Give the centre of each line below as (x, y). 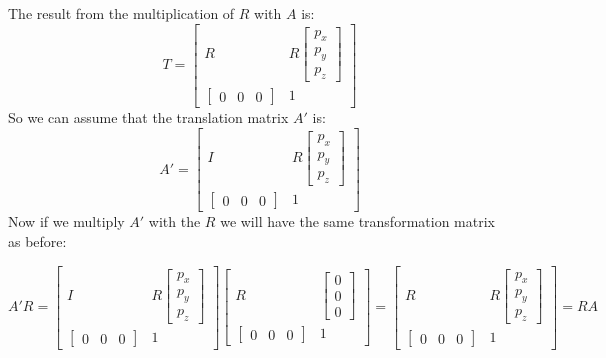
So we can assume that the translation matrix (148, 117)
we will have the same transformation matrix (357, 221)
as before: (37, 240)
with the (174, 221)
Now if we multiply (66, 221)
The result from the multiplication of (121, 13)
